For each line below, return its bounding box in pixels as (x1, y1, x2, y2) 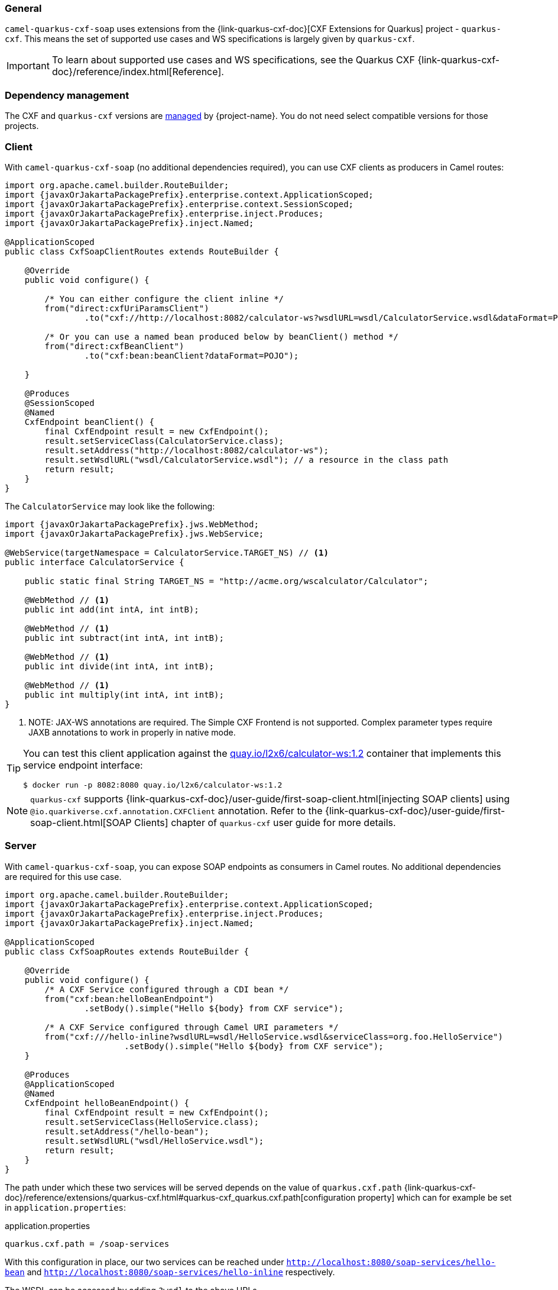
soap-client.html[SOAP (30, 816, 132, 828)
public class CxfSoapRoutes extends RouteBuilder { (5, 946, 249, 956)
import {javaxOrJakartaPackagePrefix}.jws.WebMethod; (5, 519, 259, 529)
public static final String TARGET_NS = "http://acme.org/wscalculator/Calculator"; (24, 576, 429, 586)
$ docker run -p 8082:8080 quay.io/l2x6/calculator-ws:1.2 (23, 780, 283, 789)
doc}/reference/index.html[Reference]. (51, 66, 224, 78)
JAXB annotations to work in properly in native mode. (28, 727, 236, 737)
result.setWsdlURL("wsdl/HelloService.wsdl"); (44, 1136, 264, 1146)
